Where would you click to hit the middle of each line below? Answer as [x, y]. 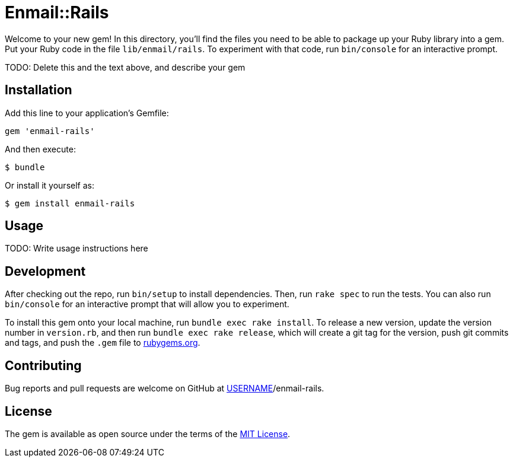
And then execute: [40, 149]
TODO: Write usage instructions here [77, 248]
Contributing [43, 365]
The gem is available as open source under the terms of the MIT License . [148, 434]
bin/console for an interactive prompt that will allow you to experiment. [147, 304]
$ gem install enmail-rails [70, 203]
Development [45, 271]
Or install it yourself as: [50, 185]
